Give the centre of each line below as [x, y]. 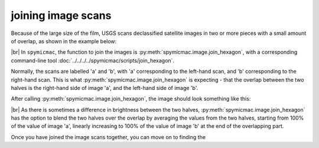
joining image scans [61, 15]
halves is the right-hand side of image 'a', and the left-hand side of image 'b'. [105, 88]
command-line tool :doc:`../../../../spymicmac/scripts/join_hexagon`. [92, 60]
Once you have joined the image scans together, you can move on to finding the [108, 137]
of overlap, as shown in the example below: [64, 41]
